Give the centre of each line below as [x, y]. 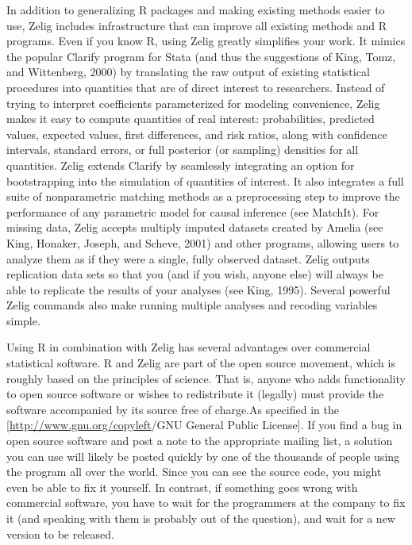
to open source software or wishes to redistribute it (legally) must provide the [195, 394]
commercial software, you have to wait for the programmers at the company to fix [206, 503]
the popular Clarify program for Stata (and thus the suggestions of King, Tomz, [201, 56]
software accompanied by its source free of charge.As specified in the [173, 409]
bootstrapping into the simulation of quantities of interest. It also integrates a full [205, 180]
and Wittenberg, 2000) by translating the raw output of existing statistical [188, 72]
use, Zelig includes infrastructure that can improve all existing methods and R [197, 25]
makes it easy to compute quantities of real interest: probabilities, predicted [191, 119]
